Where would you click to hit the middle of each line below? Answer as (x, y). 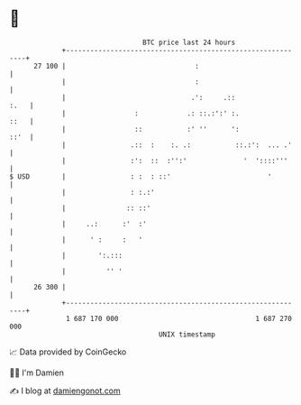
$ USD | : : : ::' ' (141, 176)
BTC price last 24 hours (189, 42)
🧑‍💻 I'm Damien (37, 373)
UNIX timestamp (187, 334)
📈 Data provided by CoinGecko (68, 352)
